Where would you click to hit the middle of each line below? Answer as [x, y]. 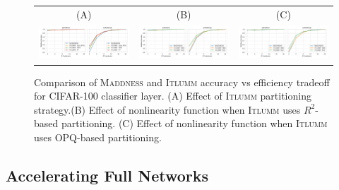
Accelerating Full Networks [107, 175]
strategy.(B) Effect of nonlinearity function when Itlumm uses [167, 109]
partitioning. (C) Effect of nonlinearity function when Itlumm [194, 123]
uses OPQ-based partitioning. [98, 137]
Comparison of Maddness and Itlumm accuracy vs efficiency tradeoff [182, 82]
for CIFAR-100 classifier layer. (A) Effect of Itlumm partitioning [173, 96]
